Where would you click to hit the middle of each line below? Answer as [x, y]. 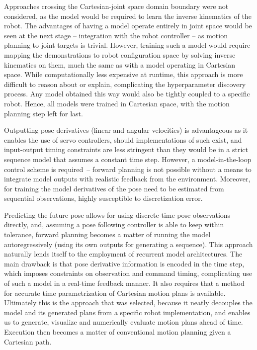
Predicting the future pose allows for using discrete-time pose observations [117, 215]
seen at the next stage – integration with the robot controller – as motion [116, 35]
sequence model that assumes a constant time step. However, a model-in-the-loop [128, 159]
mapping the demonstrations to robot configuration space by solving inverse [120, 54]
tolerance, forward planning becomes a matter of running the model [107, 234]
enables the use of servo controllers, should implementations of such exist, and [123, 139]
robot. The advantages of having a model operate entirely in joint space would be [128, 26]
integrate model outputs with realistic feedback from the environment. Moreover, [127, 179]
